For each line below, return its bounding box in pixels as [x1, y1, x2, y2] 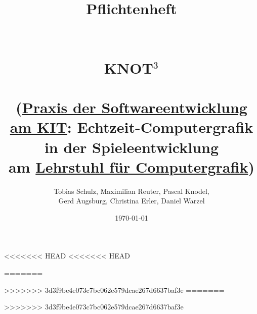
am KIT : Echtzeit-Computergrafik [10, 117, 253, 137]
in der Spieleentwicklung [44, 136, 219, 157]
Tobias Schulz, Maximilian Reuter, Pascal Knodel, [54, 185, 209, 196]
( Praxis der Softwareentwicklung [16, 97, 247, 118]
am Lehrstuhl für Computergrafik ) [9, 156, 254, 177]
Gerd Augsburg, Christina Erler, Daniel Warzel [58, 195, 205, 206]
